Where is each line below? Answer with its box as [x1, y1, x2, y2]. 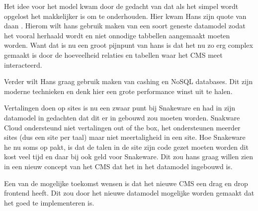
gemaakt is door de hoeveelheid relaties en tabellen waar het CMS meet [4, 49, 223, 60]
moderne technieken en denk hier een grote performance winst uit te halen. [4, 86, 233, 96]
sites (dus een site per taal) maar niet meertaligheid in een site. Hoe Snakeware [4, 132, 246, 142]
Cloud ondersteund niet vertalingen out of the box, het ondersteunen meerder [4, 122, 241, 132]
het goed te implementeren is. [4, 197, 94, 208]
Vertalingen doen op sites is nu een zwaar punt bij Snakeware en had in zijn [4, 103, 236, 113]
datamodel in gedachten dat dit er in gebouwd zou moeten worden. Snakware [4, 112, 240, 122]
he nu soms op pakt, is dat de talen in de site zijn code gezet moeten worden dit [4, 141, 249, 152]
